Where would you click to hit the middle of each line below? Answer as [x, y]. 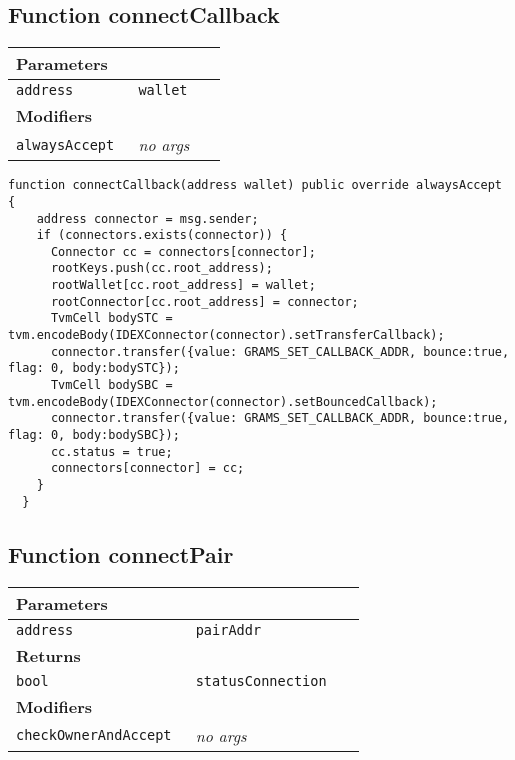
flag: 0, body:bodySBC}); [94, 435]
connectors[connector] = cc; [147, 468]
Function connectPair [121, 553]
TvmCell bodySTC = [111, 318]
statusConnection [261, 680]
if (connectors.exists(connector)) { [162, 235]
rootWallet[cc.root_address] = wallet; [183, 285]
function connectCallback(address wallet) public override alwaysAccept [255, 185]
